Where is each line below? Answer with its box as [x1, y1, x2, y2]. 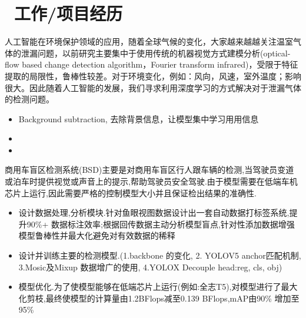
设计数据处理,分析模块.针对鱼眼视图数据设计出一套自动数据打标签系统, [18, 206, 290, 219]
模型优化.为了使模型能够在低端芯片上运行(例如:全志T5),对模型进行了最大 [18, 280, 298, 293]
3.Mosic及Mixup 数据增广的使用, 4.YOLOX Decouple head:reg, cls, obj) [18, 260, 282, 273]
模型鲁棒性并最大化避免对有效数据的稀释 [18, 229, 175, 242]
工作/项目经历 [14, 1, 123, 25]
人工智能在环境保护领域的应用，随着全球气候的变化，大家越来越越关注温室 [5, 35, 293, 48]
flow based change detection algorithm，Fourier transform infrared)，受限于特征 [5, 58, 298, 71]
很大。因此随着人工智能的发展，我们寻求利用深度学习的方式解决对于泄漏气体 [5, 81, 301, 93]
